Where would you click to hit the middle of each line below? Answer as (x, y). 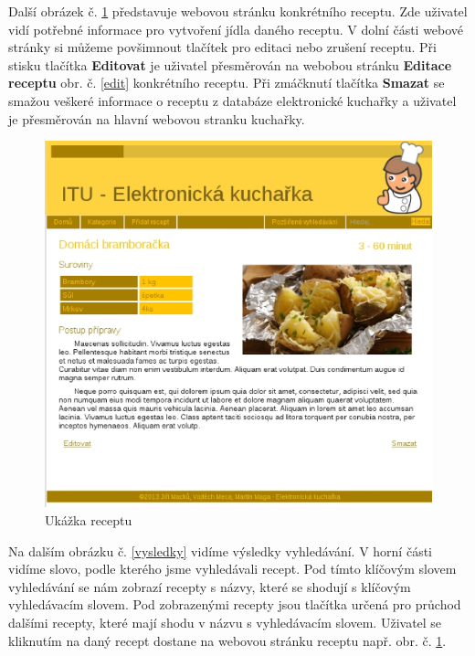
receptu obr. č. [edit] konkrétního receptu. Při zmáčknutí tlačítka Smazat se (227, 83)
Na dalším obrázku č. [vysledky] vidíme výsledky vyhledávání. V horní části (220, 550)
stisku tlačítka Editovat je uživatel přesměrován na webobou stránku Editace (230, 64)
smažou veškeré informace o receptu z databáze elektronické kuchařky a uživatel (232, 100)
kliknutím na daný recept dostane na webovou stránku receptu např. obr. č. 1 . (227, 640)
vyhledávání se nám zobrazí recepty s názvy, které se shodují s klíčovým (210, 586)
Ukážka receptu (89, 519)
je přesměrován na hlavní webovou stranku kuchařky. (157, 118)
